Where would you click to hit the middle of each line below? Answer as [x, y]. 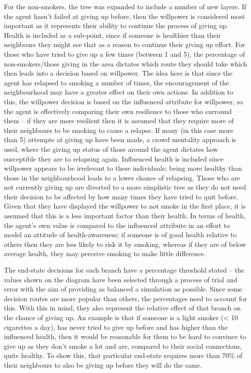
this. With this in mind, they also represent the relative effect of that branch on [122, 308]
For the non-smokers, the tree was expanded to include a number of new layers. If [125, 6]
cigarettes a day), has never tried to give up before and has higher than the [116, 327]
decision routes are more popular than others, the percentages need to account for [125, 298]
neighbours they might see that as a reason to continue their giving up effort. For [125, 44]
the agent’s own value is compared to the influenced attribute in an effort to [117, 225]
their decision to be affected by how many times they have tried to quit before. [121, 196]
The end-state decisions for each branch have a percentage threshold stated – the [124, 270]
